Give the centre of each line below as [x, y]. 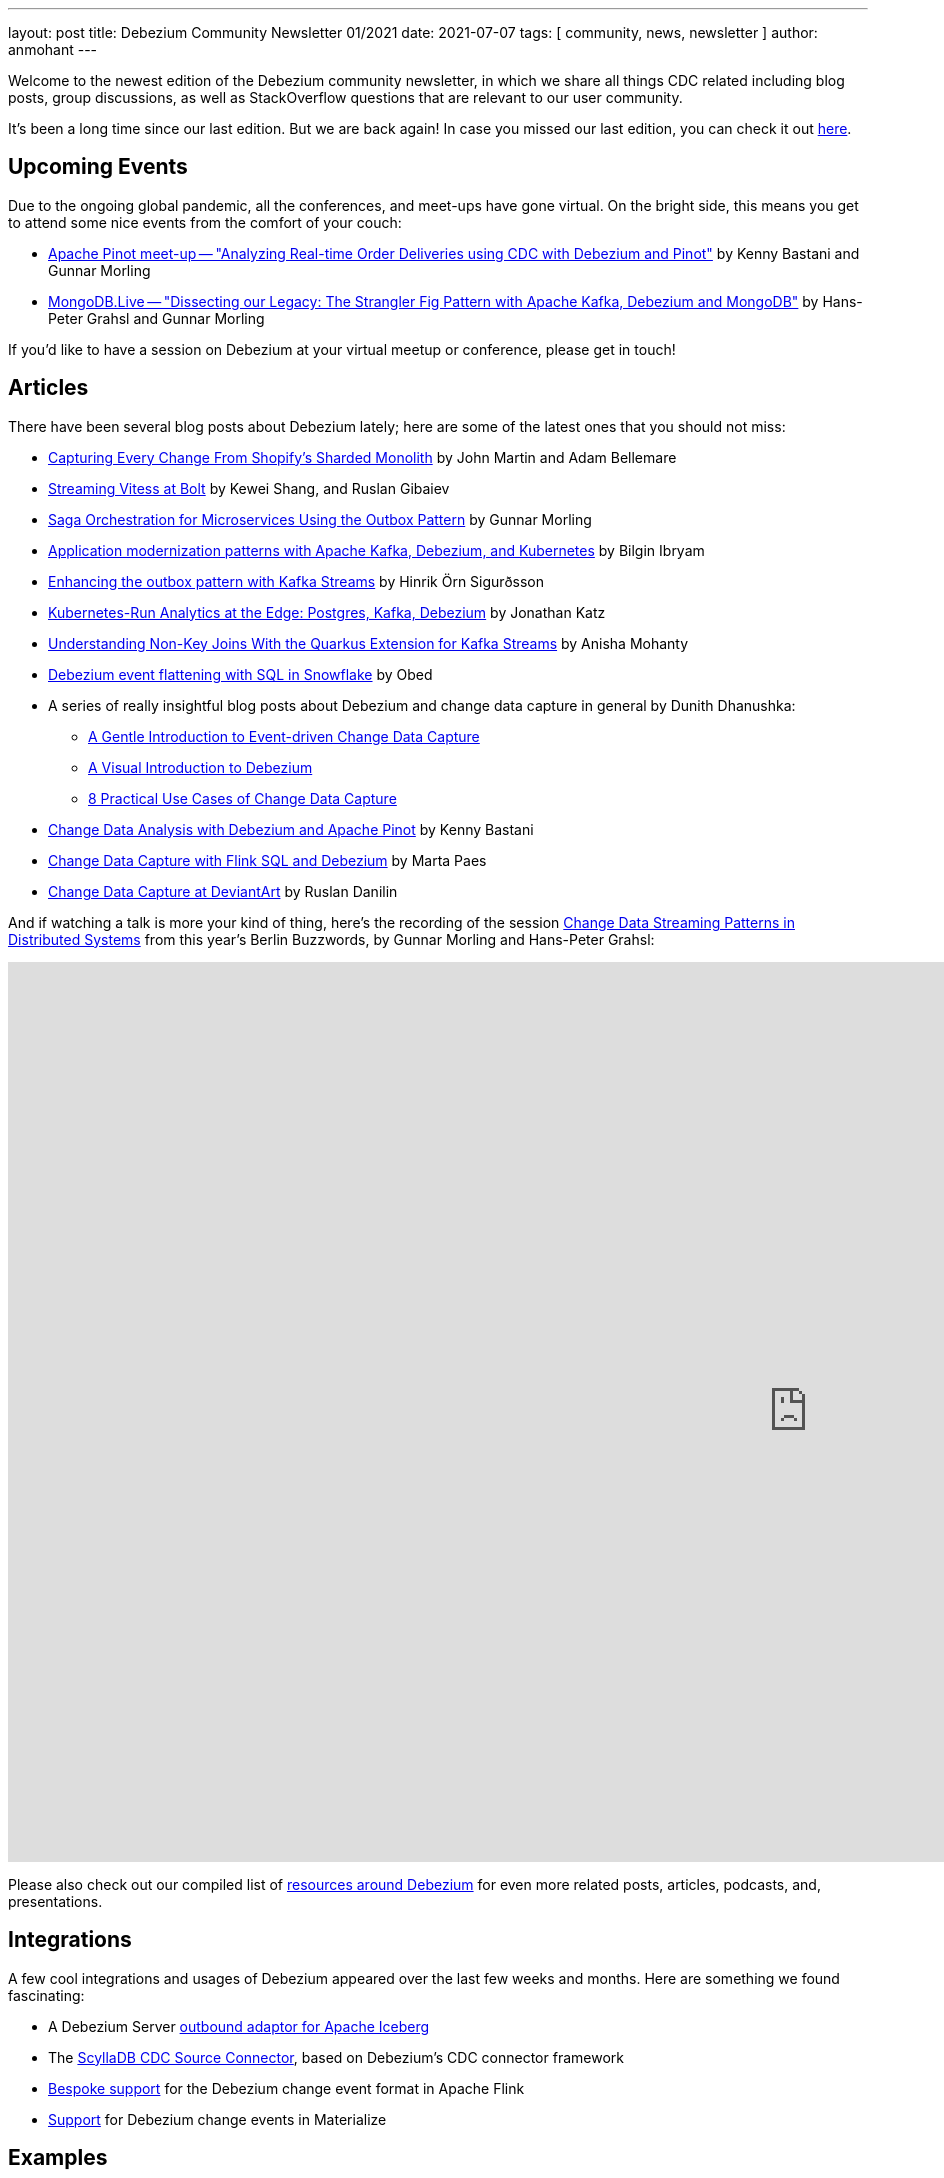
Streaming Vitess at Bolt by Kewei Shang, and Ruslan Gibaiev [249, 488]
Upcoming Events [98, 167]
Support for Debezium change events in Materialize [217, 2119]
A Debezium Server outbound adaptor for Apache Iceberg [239, 2026]
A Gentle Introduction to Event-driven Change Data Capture [284, 736]
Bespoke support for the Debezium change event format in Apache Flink [286, 2088]
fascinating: [46, 1995]
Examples [58, 2157]
